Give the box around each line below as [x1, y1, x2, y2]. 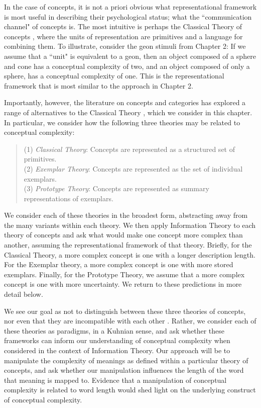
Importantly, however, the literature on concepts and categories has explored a [4, 97, 246, 108]
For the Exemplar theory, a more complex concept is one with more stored [4, 259, 233, 270]
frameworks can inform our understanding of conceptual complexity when [4, 335, 230, 346]
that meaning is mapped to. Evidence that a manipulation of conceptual [4, 374, 227, 385]
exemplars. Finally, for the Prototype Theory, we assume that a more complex [4, 269, 245, 279]
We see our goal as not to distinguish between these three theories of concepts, [4, 305, 246, 316]
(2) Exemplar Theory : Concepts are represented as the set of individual [24, 163, 243, 174]
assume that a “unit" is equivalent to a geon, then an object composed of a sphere [4, 50, 256, 61]
